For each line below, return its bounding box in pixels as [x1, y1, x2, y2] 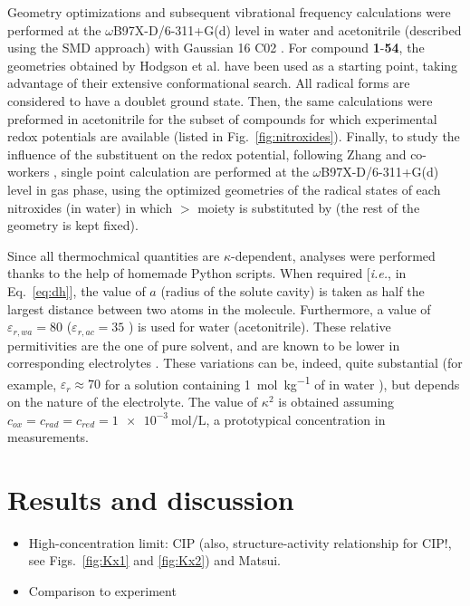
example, [7, 374, 57, 393]
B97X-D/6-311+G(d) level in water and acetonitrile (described [112, 20, 462, 39]
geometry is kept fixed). [7, 216, 139, 235]
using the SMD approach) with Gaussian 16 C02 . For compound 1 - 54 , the [7, 38, 425, 57]
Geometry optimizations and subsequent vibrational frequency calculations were [7, 3, 451, 21]
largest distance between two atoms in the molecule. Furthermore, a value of [7, 299, 431, 318]
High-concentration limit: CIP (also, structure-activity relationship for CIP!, [28, 533, 452, 552]
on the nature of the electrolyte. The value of [7, 391, 258, 410]
